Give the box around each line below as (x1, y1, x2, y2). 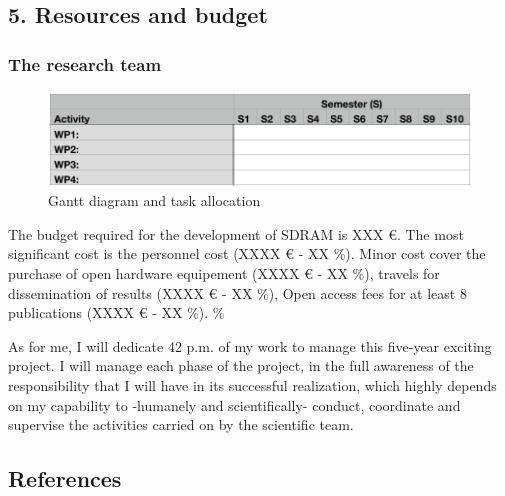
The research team (8, 51, 162, 76)
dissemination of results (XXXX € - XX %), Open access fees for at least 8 (8, 282, 467, 303)
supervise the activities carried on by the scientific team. (8, 414, 354, 435)
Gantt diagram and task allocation (48, 190, 261, 211)
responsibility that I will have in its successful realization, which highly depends (8, 374, 497, 395)
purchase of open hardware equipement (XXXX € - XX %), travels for (8, 263, 440, 284)
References (8, 463, 122, 494)
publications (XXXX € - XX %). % (8, 302, 225, 323)
